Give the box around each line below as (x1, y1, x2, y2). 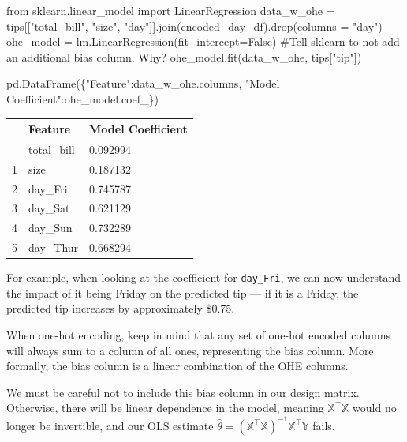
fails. (312, 417, 335, 433)
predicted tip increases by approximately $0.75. (6, 300, 235, 317)
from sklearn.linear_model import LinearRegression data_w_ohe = (6, 2, 335, 18)
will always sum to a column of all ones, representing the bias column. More (6, 342, 374, 358)
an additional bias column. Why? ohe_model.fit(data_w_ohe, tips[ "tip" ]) (6, 48, 362, 65)
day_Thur (28, 239, 79, 256)
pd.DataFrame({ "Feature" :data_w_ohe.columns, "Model (6, 75, 280, 92)
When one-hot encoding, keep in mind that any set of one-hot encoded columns (6, 327, 391, 343)
